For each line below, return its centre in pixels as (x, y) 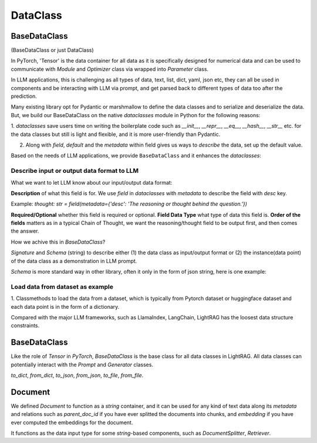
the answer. (25, 231)
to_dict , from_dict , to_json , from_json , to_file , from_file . (77, 376)
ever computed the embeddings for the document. (72, 422)
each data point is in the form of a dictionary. (65, 306)
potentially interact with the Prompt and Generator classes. (82, 364)
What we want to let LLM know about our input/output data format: (92, 182)
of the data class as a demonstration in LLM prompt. (74, 261)
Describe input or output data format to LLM (75, 171)
